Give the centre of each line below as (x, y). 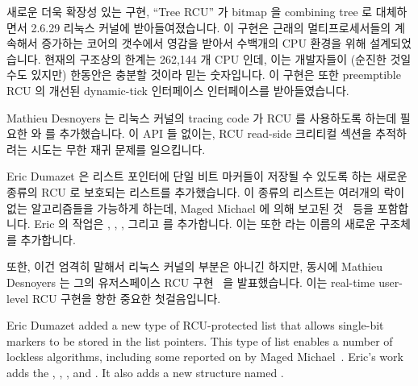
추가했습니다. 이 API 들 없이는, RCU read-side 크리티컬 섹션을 (215, 133)
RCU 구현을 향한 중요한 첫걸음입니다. (126, 298)
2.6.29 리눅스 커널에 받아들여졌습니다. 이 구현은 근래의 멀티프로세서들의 (211, 27)
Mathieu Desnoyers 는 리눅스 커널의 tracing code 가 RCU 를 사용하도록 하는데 (202, 117)
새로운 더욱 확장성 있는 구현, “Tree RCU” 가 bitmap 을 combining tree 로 (190, 11)
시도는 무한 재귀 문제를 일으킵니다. (118, 149)
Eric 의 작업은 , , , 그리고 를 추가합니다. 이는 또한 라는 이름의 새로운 (205, 224)
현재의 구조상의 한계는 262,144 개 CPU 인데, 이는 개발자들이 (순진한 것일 (228, 58)
